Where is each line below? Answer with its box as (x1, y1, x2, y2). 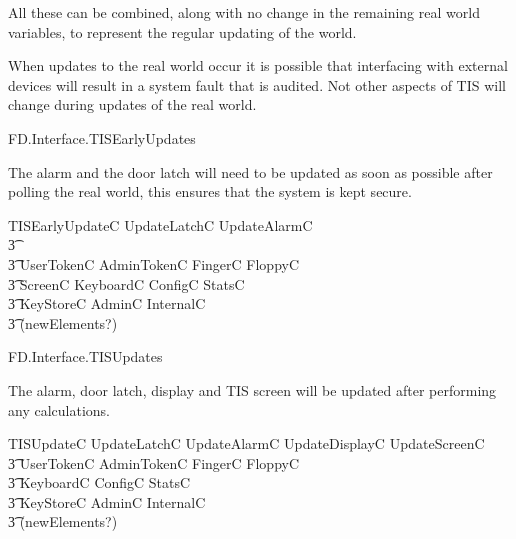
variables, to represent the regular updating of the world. (8, 21, 357, 42)
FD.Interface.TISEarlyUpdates (8, 127, 196, 148)
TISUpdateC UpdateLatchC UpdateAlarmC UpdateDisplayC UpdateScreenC (8, 433, 485, 454)
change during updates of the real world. (8, 94, 257, 115)
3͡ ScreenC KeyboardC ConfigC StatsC (8, 273, 245, 294)
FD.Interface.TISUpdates (8, 346, 163, 367)
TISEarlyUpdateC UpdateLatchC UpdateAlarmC (8, 214, 313, 235)
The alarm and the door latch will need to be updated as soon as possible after (8, 161, 493, 182)
